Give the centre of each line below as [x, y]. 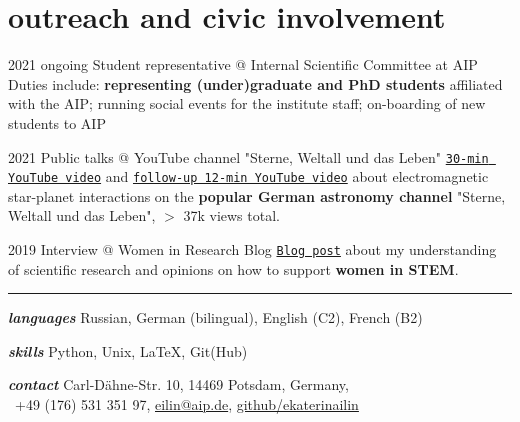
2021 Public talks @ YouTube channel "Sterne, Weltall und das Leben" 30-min [248, 156]
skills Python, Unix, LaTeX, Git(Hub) [128, 350]
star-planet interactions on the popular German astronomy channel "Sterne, [257, 195]
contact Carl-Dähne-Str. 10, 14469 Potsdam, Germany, [178, 384]
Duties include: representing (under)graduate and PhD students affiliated [255, 83]
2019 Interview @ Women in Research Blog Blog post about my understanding [252, 249]
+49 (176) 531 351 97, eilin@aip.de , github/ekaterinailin [186, 404]
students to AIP [57, 122]
